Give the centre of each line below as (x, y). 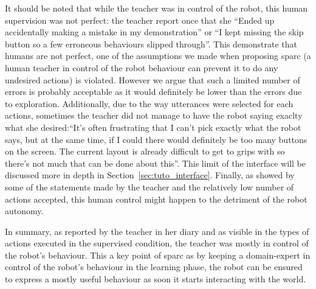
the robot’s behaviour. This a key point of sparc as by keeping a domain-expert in (158, 255)
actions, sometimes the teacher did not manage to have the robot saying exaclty (154, 115)
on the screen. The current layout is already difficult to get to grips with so (145, 151)
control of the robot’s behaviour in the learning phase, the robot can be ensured (154, 267)
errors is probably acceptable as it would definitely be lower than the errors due (153, 92)
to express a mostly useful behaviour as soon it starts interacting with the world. (156, 279)
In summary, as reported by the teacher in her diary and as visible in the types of (157, 231)
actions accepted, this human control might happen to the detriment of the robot (156, 199)
